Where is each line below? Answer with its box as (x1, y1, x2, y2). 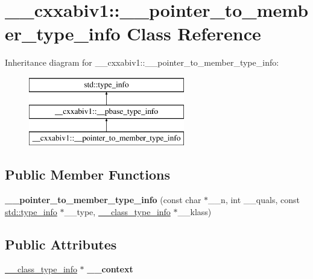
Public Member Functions (5, 165, 170, 184)
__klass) (177, 205, 212, 218)
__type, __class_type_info (64, 205, 171, 218)
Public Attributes (5, 234, 117, 253)
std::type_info (5, 205, 57, 218)
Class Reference (127, 21, 261, 46)
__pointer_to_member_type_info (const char (5, 193, 201, 206)
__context (87, 263, 133, 275)
